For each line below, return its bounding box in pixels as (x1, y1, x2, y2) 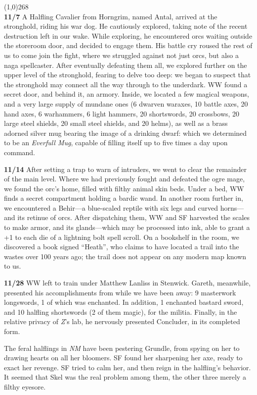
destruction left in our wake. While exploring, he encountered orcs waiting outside (4, 30, 253, 41)
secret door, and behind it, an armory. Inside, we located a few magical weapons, (4, 89, 249, 99)
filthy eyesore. (4, 381, 46, 392)
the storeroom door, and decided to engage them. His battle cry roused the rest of (4, 40, 253, 51)
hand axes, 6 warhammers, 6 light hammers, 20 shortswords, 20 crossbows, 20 (4, 108, 240, 118)
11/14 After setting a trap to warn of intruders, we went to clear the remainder (4, 164, 247, 174)
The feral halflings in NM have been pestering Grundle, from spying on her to (4, 342, 240, 353)
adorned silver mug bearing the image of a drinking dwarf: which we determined (4, 127, 247, 138)
